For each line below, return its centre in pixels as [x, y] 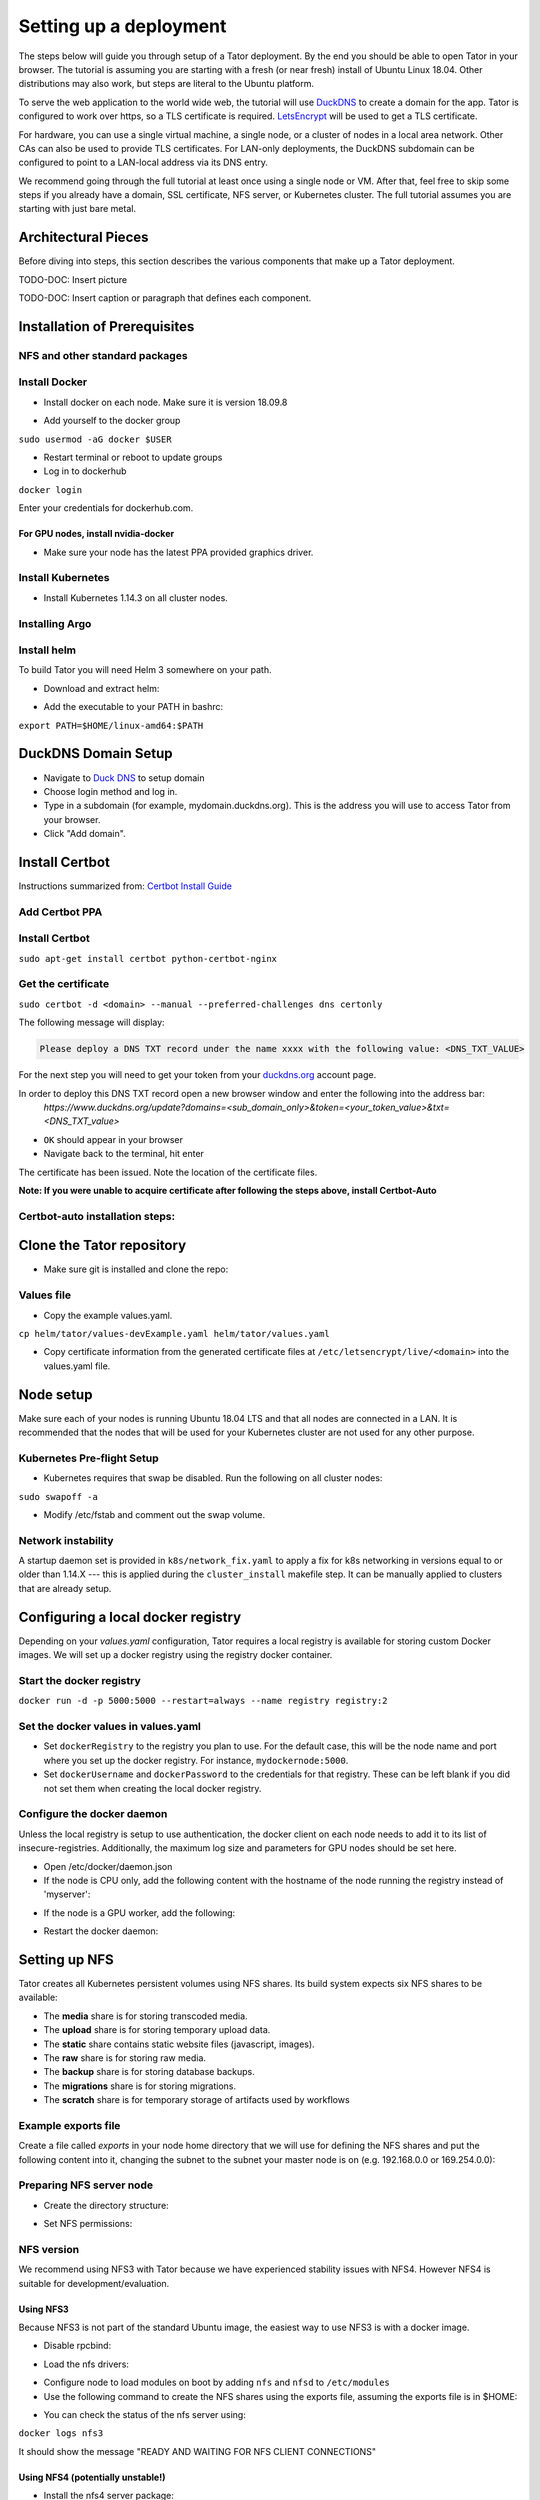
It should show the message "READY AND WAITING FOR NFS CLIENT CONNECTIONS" [197, 2451]
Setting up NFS [66, 1959]
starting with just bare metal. [77, 209]
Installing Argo [55, 623]
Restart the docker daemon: [101, 1931]
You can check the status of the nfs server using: [145, 2415]
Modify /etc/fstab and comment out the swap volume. [154, 1514]
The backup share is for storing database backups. [149, 2072]
